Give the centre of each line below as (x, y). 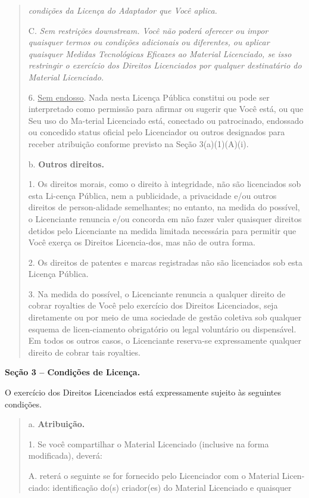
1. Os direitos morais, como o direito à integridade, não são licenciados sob (165, 184)
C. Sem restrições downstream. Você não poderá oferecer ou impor (148, 30)
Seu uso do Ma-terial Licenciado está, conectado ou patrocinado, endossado (166, 120)
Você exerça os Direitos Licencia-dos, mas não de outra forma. (142, 242)
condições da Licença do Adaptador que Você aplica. (123, 10)
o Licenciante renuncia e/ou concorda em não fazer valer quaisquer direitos (165, 218)
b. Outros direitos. (66, 164)
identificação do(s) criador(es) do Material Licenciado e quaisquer (172, 487)
